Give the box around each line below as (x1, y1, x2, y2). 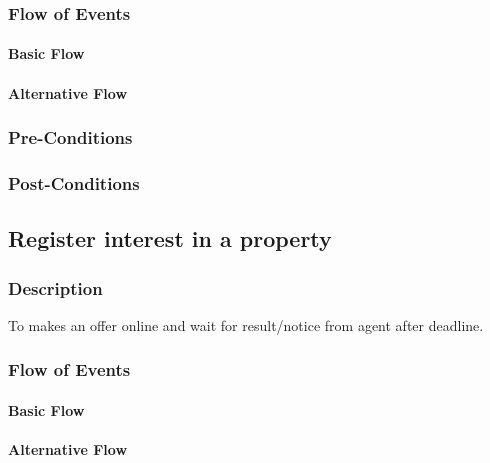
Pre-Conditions (8, 125, 133, 150)
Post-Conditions (8, 170, 140, 195)
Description (8, 275, 103, 300)
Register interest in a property (8, 223, 332, 254)
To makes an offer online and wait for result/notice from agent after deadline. (8, 314, 484, 335)
